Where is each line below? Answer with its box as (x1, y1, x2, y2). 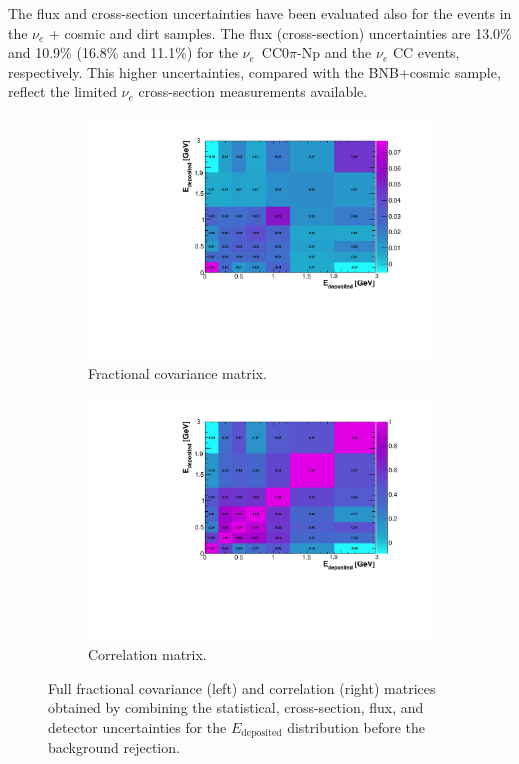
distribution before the (287, 716, 426, 737)
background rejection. (48, 737, 180, 758)
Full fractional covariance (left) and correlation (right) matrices (48, 677, 436, 698)
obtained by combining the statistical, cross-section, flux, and (48, 697, 424, 718)
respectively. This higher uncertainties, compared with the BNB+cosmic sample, (8, 61, 501, 82)
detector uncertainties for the (48, 716, 227, 737)
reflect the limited (8, 81, 117, 102)
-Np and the (297, 42, 372, 63)
